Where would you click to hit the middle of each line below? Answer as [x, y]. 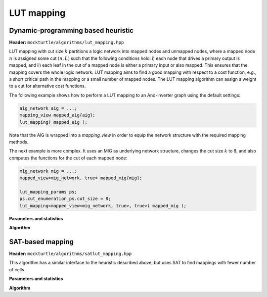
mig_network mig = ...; [48, 171]
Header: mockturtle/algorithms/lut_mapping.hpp [67, 43]
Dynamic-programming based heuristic [71, 30]
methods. [19, 142]
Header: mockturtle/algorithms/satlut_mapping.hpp [70, 253]
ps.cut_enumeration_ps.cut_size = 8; [65, 199]
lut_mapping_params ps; [48, 192]
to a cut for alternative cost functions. [47, 86]
